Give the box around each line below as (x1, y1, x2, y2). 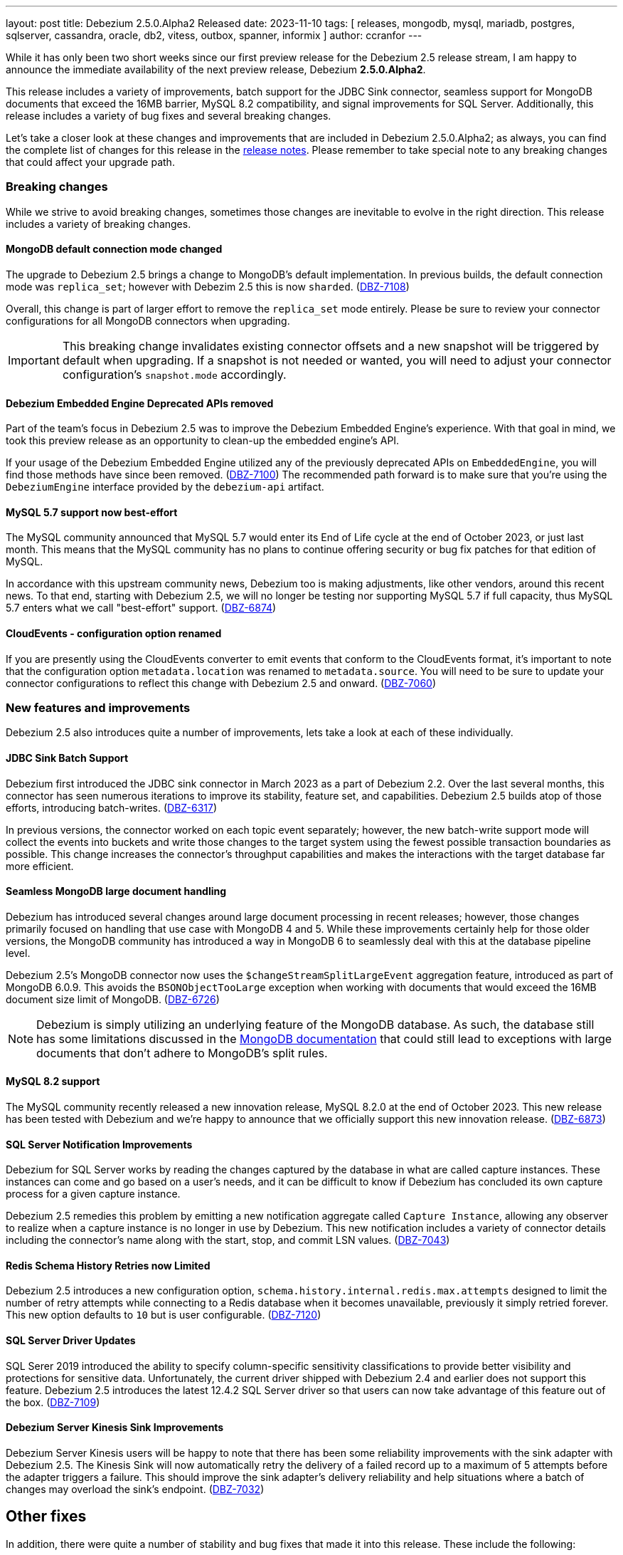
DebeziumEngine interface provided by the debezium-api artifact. (6, 481, 324, 493)
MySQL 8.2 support (6, 1075, 100, 1088)
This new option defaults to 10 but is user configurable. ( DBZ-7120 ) (6, 1309, 321, 1321)
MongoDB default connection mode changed (6, 243, 223, 256)
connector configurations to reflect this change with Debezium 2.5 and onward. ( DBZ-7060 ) (6, 676, 437, 689)
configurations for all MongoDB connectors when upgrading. (6, 314, 290, 327)
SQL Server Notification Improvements (6, 1138, 193, 1151)
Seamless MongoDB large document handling (6, 885, 227, 898)
